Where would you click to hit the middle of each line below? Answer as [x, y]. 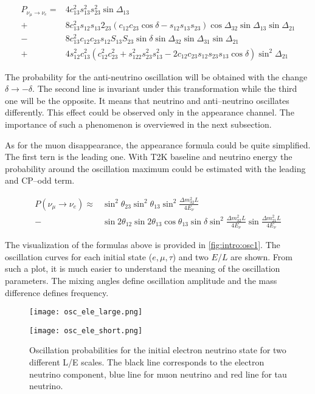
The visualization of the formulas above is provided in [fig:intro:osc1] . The [143, 245]
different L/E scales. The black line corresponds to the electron [147, 362]
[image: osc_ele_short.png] [86, 330]
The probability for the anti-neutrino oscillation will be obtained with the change [156, 76]
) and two [190, 256]
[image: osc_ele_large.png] [86, 312]
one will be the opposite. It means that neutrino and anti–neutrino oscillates [147, 100]
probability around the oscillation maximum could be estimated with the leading [155, 168]
